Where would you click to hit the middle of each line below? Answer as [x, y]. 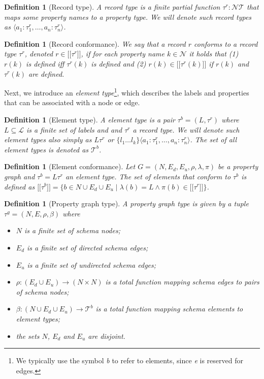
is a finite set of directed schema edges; [88, 247]
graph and [20, 176]
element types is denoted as [46, 149]
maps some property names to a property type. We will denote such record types [128, 17]
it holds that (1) [214, 54]
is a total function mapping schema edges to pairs [182, 282]
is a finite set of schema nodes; [72, 230]
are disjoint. [107, 336]
